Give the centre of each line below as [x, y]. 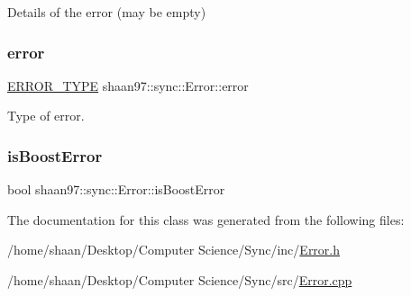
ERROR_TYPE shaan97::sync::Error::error [128, 85]
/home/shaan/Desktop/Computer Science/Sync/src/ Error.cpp [180, 280]
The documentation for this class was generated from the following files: [206, 219]
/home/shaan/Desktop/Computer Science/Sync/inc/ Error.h [174, 250]
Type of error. [46, 116]
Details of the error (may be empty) [107, 12]
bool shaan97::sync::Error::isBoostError [116, 189]
